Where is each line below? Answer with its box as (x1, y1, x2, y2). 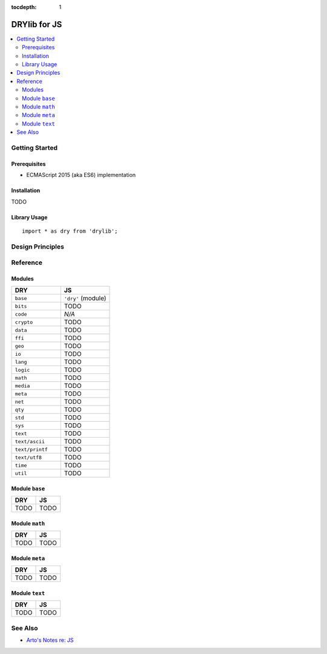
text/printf (15, 446, 48, 453)
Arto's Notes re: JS (26, 636, 74, 644)
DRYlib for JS (11, 19, 62, 30)
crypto (15, 319, 33, 325)
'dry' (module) (64, 294, 107, 302)
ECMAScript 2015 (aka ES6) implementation (26, 172, 136, 179)
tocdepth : (11, 4, 37, 10)
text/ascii (15, 438, 45, 445)
